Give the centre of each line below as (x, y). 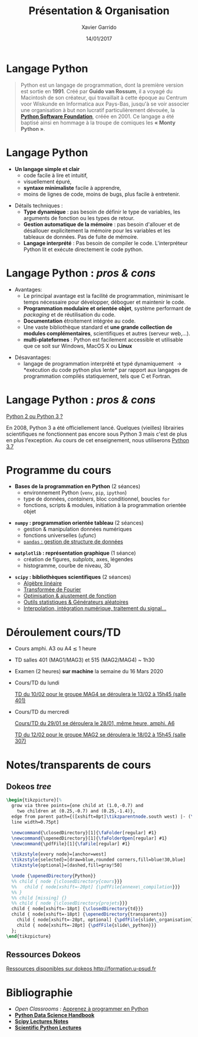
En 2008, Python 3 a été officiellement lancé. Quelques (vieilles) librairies (95, 427)
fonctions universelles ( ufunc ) (60, 535)
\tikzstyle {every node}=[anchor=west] (59, 854)
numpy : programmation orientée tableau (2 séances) (79, 523)
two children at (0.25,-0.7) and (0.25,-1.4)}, (76, 811)
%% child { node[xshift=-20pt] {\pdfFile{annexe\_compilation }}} (96, 887)
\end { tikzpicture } (29, 936)
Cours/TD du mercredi (42, 712)
